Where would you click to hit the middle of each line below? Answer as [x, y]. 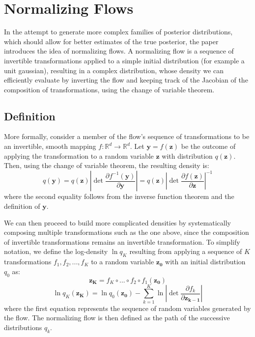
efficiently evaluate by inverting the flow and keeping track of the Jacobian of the [126, 80]
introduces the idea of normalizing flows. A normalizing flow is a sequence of [119, 51]
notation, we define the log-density [56, 251]
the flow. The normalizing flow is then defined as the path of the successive [117, 318]
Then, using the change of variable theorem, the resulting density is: [107, 165]
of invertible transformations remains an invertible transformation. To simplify [122, 241]
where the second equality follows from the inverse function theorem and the [119, 196]
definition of [22, 206]
